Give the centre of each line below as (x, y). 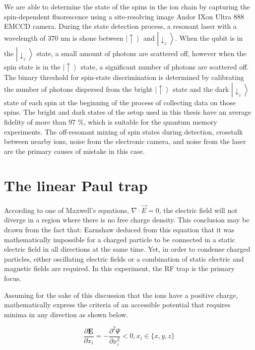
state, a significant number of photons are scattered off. (165, 66)
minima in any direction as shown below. (66, 314)
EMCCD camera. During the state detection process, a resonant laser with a (120, 26)
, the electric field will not (198, 210)
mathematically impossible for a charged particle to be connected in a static (120, 239)
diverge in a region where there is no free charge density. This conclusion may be (127, 220)
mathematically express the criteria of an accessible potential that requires (117, 305)
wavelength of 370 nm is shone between (64, 37)
